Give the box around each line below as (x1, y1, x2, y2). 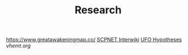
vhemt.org (6, 42, 31, 49)
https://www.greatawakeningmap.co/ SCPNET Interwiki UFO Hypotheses (6, 36, 182, 43)
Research (74, 3, 122, 17)
